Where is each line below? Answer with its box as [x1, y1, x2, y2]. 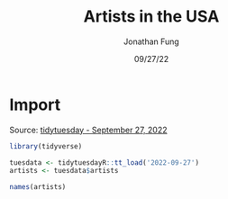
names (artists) [9, 183, 67, 192]
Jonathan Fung [123, 36, 180, 47]
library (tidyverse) [9, 141, 83, 150]
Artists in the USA [83, 6, 220, 27]
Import [9, 95, 61, 114]
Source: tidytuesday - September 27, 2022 [9, 124, 168, 135]
